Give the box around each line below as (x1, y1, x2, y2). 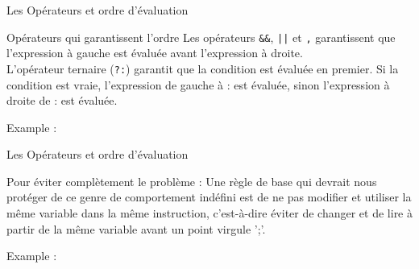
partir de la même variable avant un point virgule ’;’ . (6, 220, 266, 237)
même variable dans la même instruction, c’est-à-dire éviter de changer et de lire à (6, 205, 413, 221)
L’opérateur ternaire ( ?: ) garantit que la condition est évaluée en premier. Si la (6, 60, 399, 77)
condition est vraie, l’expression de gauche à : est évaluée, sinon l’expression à (6, 76, 390, 93)
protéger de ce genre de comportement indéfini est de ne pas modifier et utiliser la (6, 188, 412, 205)
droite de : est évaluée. (6, 92, 118, 109)
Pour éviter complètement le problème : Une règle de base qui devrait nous (6, 172, 377, 189)
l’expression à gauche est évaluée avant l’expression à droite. (6, 44, 303, 61)
